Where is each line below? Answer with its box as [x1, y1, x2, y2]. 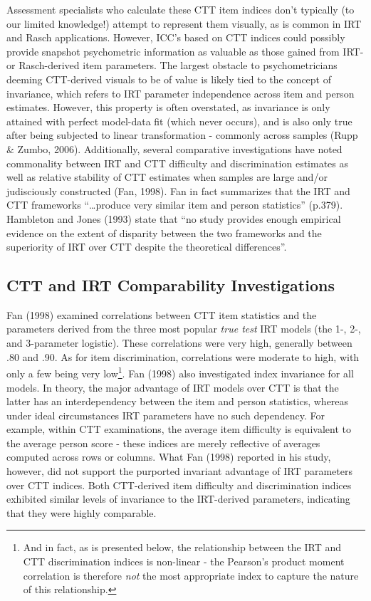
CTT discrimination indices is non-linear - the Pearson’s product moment [23, 554, 345, 569]
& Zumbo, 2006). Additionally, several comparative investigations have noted [6, 141, 343, 156]
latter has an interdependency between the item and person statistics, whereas [6, 394, 349, 409]
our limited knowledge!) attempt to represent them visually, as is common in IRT [6, 16, 362, 31]
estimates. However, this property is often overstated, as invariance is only [6, 100, 330, 115]
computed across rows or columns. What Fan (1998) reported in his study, [6, 449, 331, 464]
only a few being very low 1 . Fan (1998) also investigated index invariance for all [6, 364, 354, 380]
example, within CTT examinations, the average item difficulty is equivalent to [6, 422, 351, 437]
